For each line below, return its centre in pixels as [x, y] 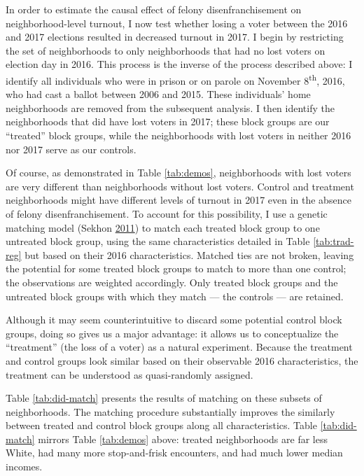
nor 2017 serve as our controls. [71, 149]
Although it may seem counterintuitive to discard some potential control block [174, 320]
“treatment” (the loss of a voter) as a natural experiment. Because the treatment [179, 347]
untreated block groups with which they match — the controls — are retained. [175, 296]
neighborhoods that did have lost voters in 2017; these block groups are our [168, 121]
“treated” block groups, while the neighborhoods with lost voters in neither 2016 [178, 135]
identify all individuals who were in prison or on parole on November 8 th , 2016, [175, 79]
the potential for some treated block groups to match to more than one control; [176, 268]
